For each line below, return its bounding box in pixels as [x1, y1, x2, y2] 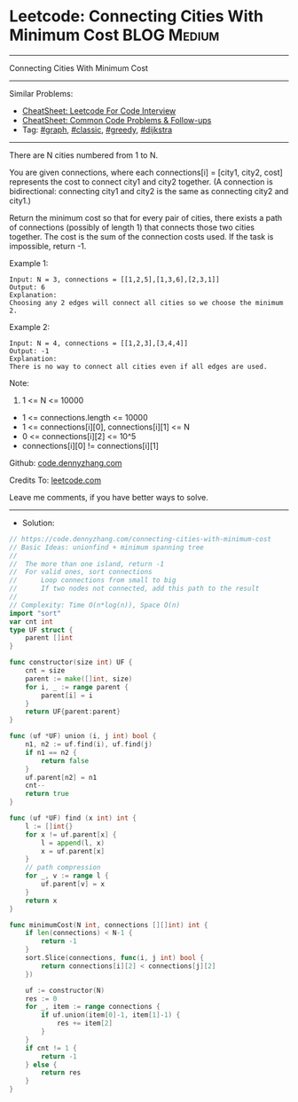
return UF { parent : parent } [25, 707, 122, 716]
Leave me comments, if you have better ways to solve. [9, 492, 208, 502]
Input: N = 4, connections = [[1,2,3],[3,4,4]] [9, 339, 189, 348]
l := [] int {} [25, 822, 74, 830]
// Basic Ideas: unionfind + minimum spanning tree [9, 543, 204, 552]
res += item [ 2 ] [56, 1019, 114, 1028]
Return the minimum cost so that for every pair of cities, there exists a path [9, 212, 283, 223]
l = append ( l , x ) [41, 838, 105, 847]
